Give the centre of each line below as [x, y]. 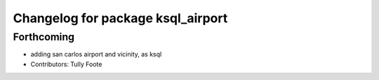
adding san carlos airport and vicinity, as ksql [96, 54]
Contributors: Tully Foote [66, 64]
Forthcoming [44, 37]
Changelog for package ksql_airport [120, 18]
